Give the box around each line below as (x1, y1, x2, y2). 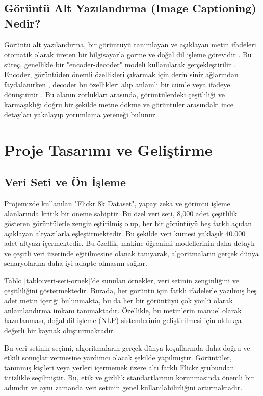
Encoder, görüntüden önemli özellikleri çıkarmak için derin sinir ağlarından (4, 69, 239, 80)
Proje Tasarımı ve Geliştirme (4, 139, 213, 160)
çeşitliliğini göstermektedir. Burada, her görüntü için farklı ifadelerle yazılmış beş (4, 285, 257, 295)
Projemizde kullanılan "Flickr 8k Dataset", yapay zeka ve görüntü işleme (4, 197, 230, 208)
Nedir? (4, 15, 41, 31)
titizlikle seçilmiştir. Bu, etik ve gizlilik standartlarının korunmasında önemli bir (4, 372, 254, 383)
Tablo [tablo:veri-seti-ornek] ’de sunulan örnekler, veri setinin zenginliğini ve (4, 275, 239, 286)
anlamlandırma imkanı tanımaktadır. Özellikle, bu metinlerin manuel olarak (4, 305, 242, 315)
